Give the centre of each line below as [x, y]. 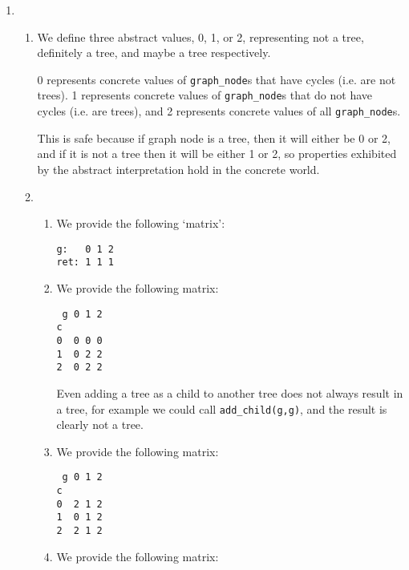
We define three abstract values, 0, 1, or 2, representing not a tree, [200, 36]
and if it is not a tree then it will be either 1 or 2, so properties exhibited [217, 154]
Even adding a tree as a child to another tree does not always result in [230, 392]
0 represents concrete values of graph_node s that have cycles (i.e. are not [217, 79]
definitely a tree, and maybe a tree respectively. [154, 53]
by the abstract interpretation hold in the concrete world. [178, 169]
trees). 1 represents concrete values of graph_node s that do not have [205, 95]
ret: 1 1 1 [85, 263]
